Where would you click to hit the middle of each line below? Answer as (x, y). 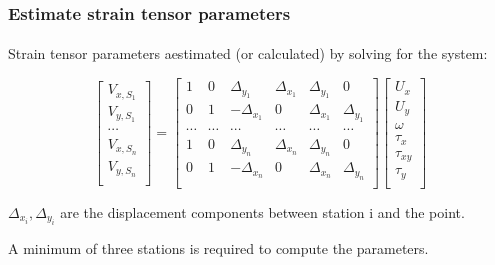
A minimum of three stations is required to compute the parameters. (218, 248)
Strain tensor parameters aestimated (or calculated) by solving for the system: (248, 53)
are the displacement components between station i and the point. (262, 211)
